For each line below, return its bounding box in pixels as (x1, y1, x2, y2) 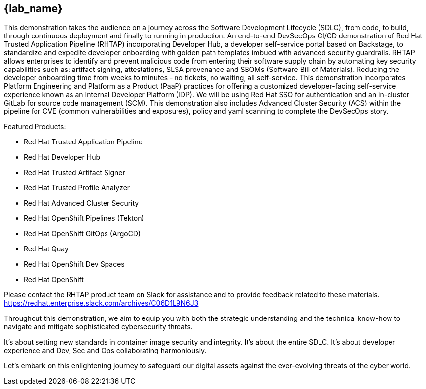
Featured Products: (4, 122, 66, 131)
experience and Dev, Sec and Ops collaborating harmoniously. (4, 346, 207, 355)
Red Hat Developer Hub (24, 153, 100, 162)
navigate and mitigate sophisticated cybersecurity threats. (4, 322, 193, 331)
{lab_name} (4, 2, 63, 15)
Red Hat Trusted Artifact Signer (24, 168, 125, 177)
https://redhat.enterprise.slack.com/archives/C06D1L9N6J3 (4, 299, 199, 308)
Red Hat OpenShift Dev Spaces (24, 260, 125, 269)
